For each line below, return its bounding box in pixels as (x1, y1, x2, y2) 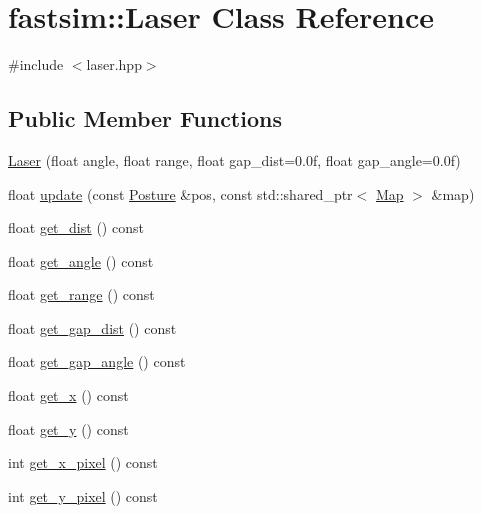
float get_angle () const (8, 250, 154, 271)
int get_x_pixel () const (8, 452, 158, 473)
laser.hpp (86, 54, 142, 75)
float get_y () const (8, 418, 129, 439)
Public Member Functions (8, 103, 282, 134)
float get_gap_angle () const (8, 351, 186, 372)
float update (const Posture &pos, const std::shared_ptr (8, 183, 353, 204)
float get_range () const (8, 284, 155, 305)
